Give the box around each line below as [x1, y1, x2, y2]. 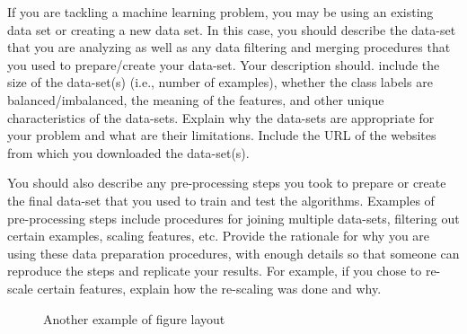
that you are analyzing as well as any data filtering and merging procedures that [7, 38, 451, 57]
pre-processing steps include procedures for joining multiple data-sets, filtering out [7, 208, 460, 227]
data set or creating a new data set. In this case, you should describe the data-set [7, 20, 456, 39]
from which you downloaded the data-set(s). [7, 143, 250, 162]
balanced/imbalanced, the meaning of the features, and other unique [7, 90, 384, 109]
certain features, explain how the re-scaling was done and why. [37, 278, 382, 297]
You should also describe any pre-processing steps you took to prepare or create [7, 173, 446, 192]
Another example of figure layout [43, 309, 225, 328]
